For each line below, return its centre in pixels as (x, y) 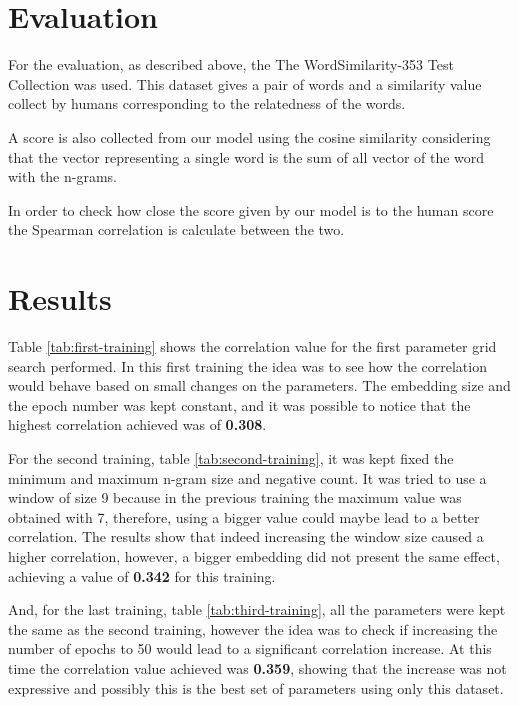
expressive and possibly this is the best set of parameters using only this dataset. (256, 687)
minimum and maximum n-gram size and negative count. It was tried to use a (247, 477)
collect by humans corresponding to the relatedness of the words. (207, 103)
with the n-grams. (63, 176)
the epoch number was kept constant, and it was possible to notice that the (239, 404)
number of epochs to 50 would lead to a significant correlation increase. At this (250, 648)
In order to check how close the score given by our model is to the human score (251, 209)
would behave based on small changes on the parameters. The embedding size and (259, 385)
